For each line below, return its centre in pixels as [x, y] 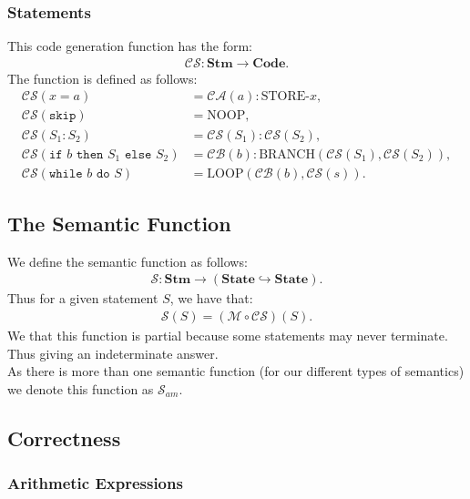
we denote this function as [81, 388]
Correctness [64, 438]
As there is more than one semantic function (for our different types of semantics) [236, 371]
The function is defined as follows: [102, 78]
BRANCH [287, 154]
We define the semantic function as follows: [128, 261]
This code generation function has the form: [130, 46]
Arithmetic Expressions [95, 483]
